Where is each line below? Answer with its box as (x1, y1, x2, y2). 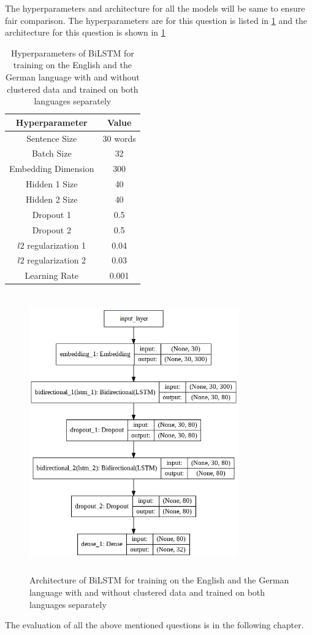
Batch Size (31, 147, 72, 160)
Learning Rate (25, 269, 79, 282)
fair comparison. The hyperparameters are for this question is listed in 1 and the (5, 14, 308, 26)
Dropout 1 (32, 208, 71, 220)
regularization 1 (27, 238, 86, 251)
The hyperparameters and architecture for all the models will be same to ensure (5, 2, 305, 14)
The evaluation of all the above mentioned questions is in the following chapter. (5, 618, 304, 631)
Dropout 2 (32, 223, 71, 236)
